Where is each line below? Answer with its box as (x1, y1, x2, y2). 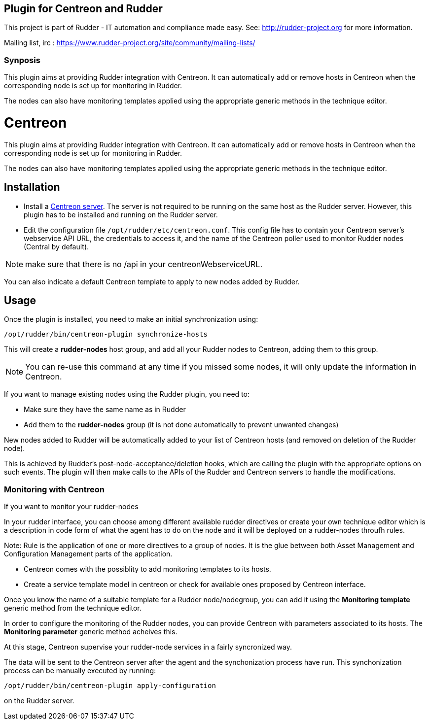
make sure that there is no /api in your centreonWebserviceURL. (25, 259, 262, 269)
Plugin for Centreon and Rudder (4, 2, 163, 15)
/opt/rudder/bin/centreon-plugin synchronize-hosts (4, 330, 208, 339)
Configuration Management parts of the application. (4, 550, 173, 558)
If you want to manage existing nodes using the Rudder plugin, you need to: (4, 390, 250, 399)
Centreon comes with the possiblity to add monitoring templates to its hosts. (24, 565, 271, 574)
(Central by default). (24, 242, 89, 251)
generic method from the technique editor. (4, 604, 142, 613)
